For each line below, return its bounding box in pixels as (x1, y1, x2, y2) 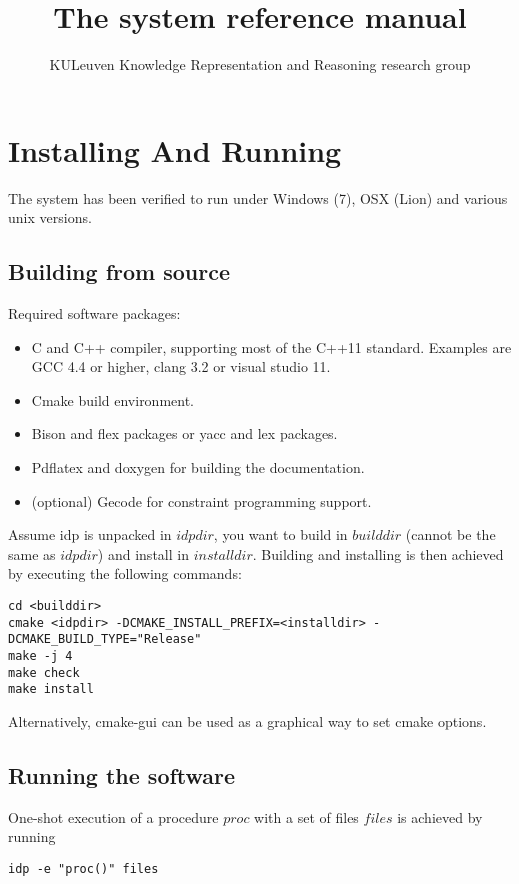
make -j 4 (8, 648, 73, 663)
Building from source (8, 256, 230, 287)
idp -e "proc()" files (8, 861, 159, 876)
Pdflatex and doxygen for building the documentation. (31, 457, 365, 478)
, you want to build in (213, 524, 348, 545)
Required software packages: (8, 303, 181, 324)
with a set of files (254, 806, 359, 827)
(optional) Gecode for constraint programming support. (31, 490, 372, 511)
